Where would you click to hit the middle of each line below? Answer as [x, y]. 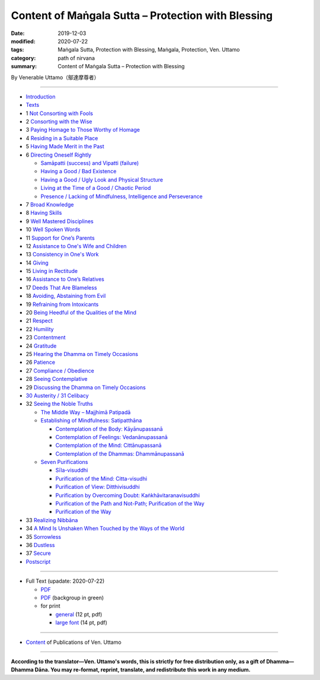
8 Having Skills [44, 213]
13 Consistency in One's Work [62, 255]
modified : [23, 41]
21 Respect [39, 321]
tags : [17, 50]
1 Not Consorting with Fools [59, 113]
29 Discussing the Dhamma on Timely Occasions [86, 387]
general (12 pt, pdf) [79, 614]
